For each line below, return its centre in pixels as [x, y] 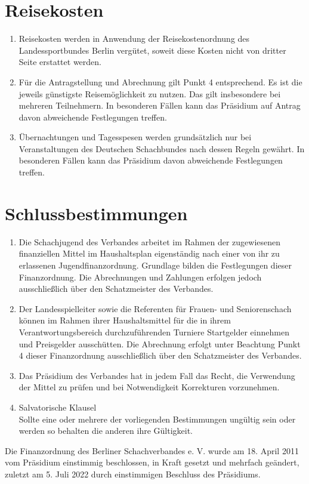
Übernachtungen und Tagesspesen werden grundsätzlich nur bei [135, 137]
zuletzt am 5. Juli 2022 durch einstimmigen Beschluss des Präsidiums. [133, 474]
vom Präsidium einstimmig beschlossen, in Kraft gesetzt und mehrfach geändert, [152, 462]
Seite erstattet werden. [60, 62]
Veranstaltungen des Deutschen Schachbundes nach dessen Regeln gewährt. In [162, 148]
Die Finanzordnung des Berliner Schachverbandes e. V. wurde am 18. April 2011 [152, 450]
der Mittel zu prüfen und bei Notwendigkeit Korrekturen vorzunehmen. [149, 387]
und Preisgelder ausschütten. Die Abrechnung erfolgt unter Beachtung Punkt [160, 343]
